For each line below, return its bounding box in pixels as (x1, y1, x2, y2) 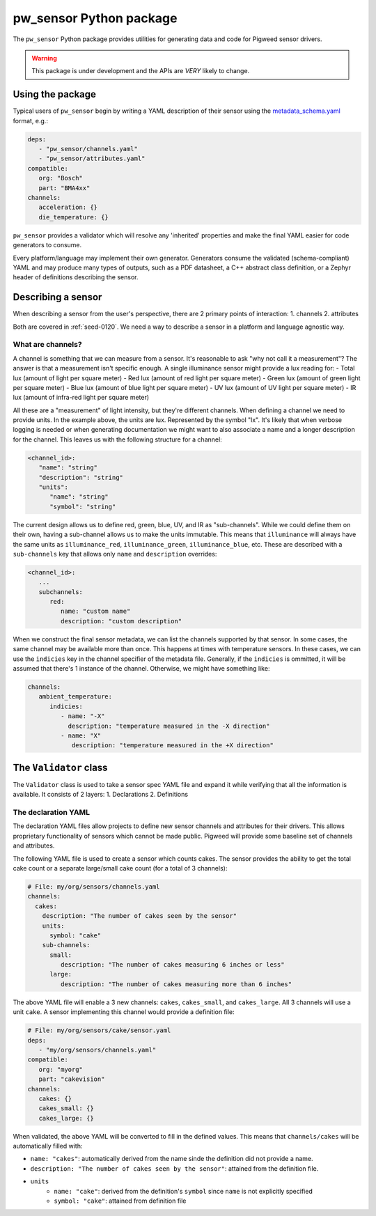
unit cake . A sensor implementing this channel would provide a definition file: (13, 1008, 235, 1016)
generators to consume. (13, 241, 82, 249)
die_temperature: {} (38, 213, 109, 221)
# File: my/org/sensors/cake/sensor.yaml (27, 1027, 171, 1034)
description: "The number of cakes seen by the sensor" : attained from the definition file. (30, 1164, 319, 1173)
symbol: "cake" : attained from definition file (54, 1196, 187, 1205)
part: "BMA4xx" (38, 184, 91, 192)
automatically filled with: (13, 1142, 83, 1151)
